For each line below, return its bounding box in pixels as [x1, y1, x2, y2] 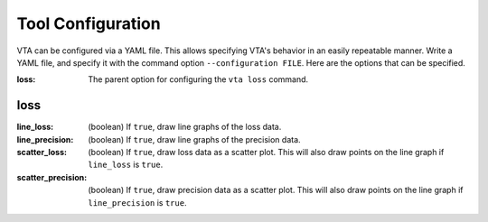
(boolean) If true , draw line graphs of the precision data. [88, 134, 302, 144]
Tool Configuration [16, 14, 162, 33]
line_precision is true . [88, 197, 187, 208]
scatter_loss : [16, 147, 68, 158]
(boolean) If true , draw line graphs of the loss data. [88, 122, 282, 133]
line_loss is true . [88, 159, 164, 171]
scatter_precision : [16, 171, 88, 182]
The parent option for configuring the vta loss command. [88, 74, 309, 85]
